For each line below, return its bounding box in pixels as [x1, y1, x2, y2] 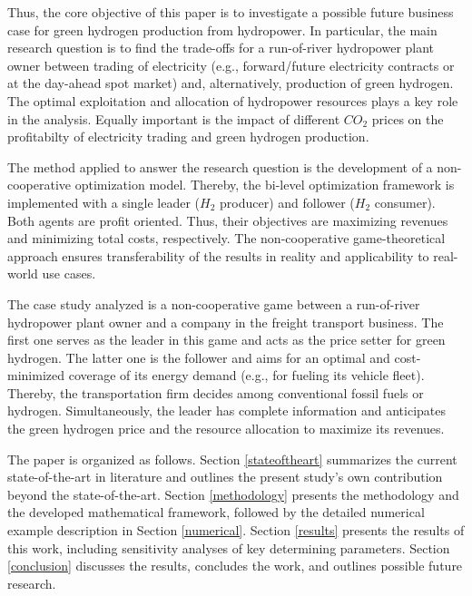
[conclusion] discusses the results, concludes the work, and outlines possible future [7, 556, 463, 575]
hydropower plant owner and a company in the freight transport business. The [7, 312, 444, 331]
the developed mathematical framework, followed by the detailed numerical [7, 503, 425, 522]
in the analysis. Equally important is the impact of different [7, 109, 340, 128]
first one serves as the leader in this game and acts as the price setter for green [7, 330, 446, 349]
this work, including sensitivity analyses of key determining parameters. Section [7, 538, 450, 557]
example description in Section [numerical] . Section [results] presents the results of [7, 521, 465, 540]
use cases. [42, 264, 96, 283]
